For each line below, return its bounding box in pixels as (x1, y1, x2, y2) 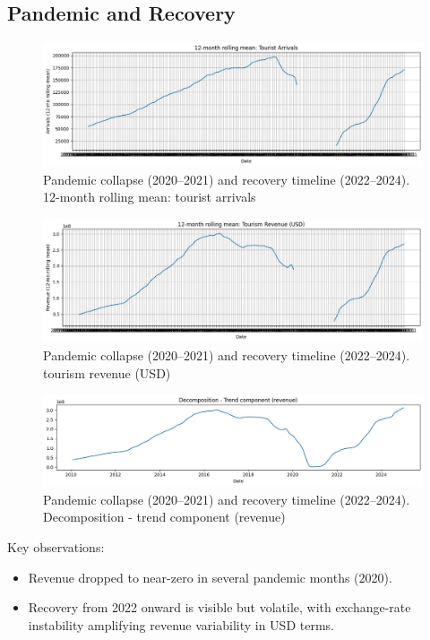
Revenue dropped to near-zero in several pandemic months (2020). (28, 567, 392, 586)
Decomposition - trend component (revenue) (43, 507, 286, 526)
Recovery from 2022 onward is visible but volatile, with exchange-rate (28, 598, 411, 617)
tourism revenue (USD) (43, 363, 171, 382)
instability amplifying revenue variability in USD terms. (28, 615, 334, 634)
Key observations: (7, 538, 105, 557)
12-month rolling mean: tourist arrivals (43, 187, 256, 206)
